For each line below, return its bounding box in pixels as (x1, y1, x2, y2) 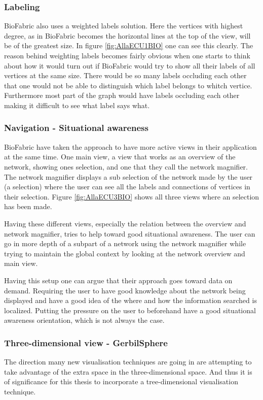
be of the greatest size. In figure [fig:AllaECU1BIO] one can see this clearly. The (4, 40, 253, 51)
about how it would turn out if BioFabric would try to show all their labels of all (4, 60, 255, 71)
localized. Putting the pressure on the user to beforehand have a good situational (4, 305, 256, 315)
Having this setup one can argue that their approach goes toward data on (4, 275, 233, 285)
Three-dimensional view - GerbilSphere (4, 336, 168, 349)
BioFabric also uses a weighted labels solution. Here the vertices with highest (4, 20, 243, 31)
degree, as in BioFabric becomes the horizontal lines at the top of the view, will (4, 30, 251, 41)
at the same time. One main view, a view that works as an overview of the (4, 151, 236, 162)
